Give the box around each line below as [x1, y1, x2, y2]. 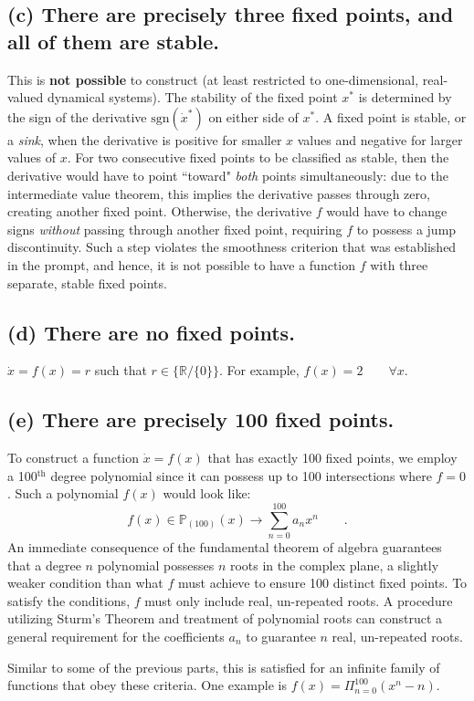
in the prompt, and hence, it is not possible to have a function [7, 255, 356, 274]
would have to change [326, 202, 448, 221]
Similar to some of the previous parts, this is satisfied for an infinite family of [7, 657, 440, 676]
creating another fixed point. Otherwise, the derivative [7, 202, 312, 221]
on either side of [208, 107, 299, 126]
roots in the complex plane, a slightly [229, 555, 439, 574]
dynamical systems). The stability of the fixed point [47, 88, 338, 107]
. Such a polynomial [7, 484, 119, 503]
